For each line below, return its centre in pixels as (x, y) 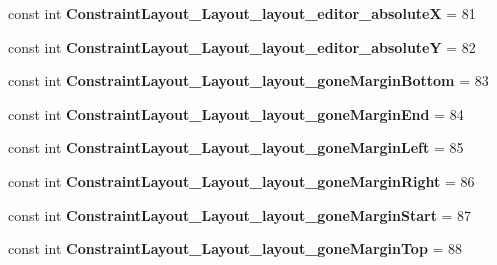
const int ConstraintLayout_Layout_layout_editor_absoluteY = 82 (242, 46)
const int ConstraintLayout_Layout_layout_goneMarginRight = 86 (241, 180)
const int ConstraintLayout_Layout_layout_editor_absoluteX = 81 (242, 13)
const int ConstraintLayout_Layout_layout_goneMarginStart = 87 (240, 214)
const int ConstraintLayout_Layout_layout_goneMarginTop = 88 (235, 248)
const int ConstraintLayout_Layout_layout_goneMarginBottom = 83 (248, 80)
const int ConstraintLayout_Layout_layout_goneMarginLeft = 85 (236, 147)
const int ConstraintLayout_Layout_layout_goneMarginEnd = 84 (236, 113)
